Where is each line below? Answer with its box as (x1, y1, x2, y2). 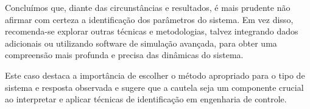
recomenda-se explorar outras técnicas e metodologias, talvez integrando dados (5, 25, 298, 38)
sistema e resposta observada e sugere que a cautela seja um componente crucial (5, 81, 304, 93)
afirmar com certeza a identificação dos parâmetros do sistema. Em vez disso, (5, 13, 294, 25)
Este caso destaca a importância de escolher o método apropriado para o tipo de (5, 68, 305, 81)
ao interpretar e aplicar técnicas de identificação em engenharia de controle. (5, 93, 287, 105)
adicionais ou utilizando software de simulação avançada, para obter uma (5, 36, 277, 49)
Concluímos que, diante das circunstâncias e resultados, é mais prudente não (5, 1, 291, 13)
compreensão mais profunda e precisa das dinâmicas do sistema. (5, 48, 244, 61)
